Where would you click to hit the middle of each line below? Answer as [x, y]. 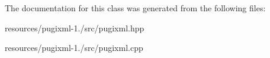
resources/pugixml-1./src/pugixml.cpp [74, 48]
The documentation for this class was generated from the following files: [135, 8]
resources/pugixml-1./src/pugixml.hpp [75, 28]
